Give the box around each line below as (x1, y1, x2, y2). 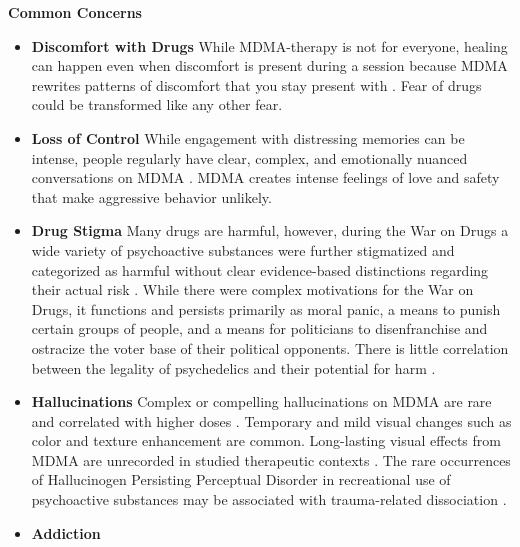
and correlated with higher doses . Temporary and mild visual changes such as (31, 410, 512, 431)
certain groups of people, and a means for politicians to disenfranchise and (31, 318, 488, 339)
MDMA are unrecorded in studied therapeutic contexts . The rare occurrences (31, 449, 511, 470)
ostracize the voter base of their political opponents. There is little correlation (31, 337, 509, 358)
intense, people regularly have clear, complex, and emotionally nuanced (31, 147, 468, 168)
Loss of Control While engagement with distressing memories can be (31, 127, 465, 148)
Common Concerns (8, 2, 142, 22)
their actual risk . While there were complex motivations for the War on (31, 279, 474, 300)
